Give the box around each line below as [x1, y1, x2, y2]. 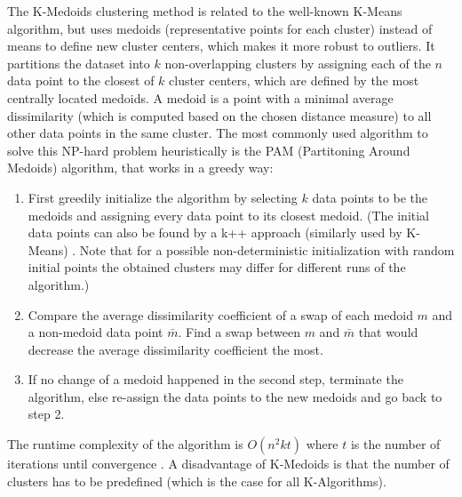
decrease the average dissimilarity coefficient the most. [28, 340, 323, 358]
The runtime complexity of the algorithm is [7, 435, 243, 453]
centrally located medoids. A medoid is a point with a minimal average [7, 88, 394, 107]
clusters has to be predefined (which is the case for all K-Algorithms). [7, 471, 386, 490]
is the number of [350, 435, 441, 453]
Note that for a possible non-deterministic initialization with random [79, 240, 455, 259]
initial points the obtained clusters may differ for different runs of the [28, 258, 406, 277]
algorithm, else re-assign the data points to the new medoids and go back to [28, 387, 442, 405]
